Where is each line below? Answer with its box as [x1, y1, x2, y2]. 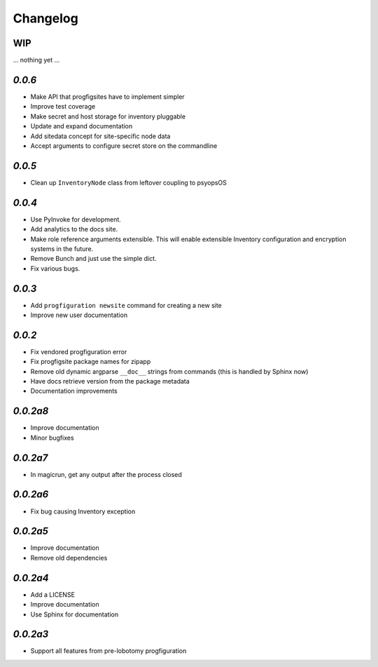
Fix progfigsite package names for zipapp [30, 358, 151, 366]
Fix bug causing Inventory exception [30, 507, 136, 516]
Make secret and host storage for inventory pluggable [30, 112, 185, 121]
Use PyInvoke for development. [30, 215, 122, 224]
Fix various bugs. [30, 264, 80, 273]
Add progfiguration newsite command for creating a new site [30, 301, 222, 309]
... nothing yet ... [13, 56, 60, 65]
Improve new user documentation [30, 311, 128, 319]
